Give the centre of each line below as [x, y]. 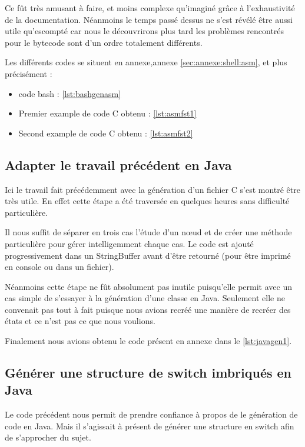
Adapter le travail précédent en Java [118, 164]
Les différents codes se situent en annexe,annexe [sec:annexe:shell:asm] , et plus [146, 62]
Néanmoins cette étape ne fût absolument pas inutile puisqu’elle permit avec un [148, 286]
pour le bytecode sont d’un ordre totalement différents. [104, 42]
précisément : [29, 73]
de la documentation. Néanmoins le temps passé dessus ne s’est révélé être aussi [149, 19]
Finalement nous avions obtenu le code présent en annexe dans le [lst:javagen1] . [148, 341]
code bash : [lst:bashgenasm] [70, 93]
